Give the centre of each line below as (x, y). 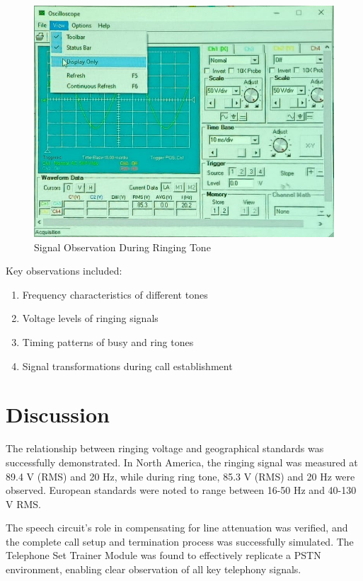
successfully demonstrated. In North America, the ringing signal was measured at (182, 462)
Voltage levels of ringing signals (90, 318)
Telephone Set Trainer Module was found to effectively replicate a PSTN (163, 555)
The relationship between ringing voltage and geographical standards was (165, 448)
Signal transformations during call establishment (127, 366)
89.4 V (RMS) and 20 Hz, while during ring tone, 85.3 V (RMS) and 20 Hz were (180, 476)
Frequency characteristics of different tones (115, 294)
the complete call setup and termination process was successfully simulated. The (180, 541)
